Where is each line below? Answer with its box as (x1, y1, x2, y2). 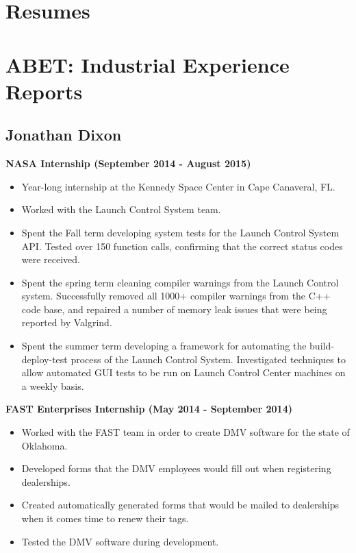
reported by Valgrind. (21, 315, 112, 330)
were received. (21, 252, 81, 267)
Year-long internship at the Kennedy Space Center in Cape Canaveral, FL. (21, 179, 335, 193)
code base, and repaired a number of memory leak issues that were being (21, 302, 327, 316)
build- (309, 339, 334, 353)
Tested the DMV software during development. (21, 534, 219, 548)
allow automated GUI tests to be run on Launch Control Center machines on (21, 365, 346, 380)
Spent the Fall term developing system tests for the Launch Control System (21, 225, 340, 239)
